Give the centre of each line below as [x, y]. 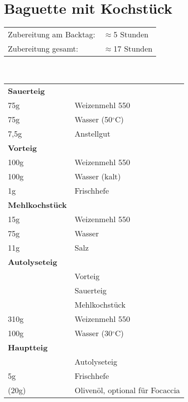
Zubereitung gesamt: [43, 49]
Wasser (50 [94, 119]
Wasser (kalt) [98, 176]
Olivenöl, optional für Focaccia [127, 390]
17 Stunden [133, 49]
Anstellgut [93, 134]
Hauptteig [28, 347]
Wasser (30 [94, 333]
